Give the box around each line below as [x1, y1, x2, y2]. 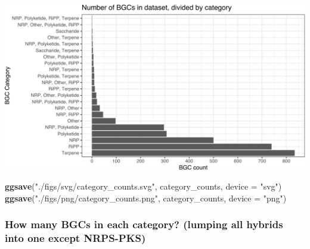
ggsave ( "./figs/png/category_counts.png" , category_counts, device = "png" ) [5, 191, 287, 204]
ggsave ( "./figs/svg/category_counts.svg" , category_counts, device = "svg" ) [5, 180, 282, 193]
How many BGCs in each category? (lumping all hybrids [5, 217, 283, 232]
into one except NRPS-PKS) [5, 231, 146, 245]
